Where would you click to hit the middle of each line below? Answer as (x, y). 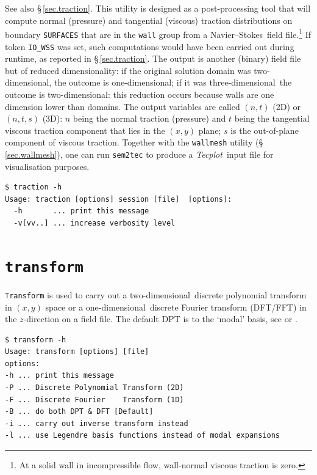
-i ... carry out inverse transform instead (97, 423)
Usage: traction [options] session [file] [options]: (119, 199)
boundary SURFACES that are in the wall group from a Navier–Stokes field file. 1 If (158, 33)
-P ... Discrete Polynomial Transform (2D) (94, 388)
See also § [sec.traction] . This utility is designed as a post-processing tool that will (158, 8)
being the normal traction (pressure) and (149, 118)
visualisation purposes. (47, 166)
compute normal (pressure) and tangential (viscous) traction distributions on (149, 20)
